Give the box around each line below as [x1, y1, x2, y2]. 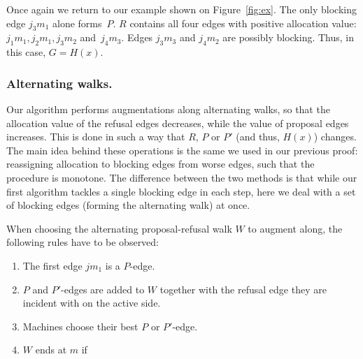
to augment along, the [248, 221, 343, 235]
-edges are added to [61, 281, 145, 296]
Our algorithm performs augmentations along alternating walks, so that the [6, 102, 330, 116]
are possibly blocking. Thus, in [222, 30, 355, 45]
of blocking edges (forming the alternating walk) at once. [6, 198, 250, 212]
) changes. [313, 129, 357, 144]
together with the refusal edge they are [159, 281, 327, 296]
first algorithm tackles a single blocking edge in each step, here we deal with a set [6, 184, 356, 198]
